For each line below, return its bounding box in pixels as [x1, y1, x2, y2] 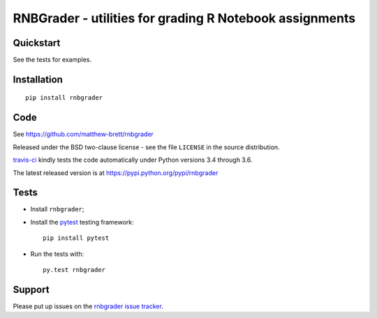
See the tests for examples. [13, 56, 92, 64]
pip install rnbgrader [25, 94, 103, 102]
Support [13, 283, 50, 296]
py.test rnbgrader [43, 266, 106, 274]
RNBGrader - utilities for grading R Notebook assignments [13, 10, 356, 26]
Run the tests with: [30, 250, 84, 258]
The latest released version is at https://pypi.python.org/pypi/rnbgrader [13, 168, 219, 177]
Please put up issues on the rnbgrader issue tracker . [13, 302, 163, 310]
